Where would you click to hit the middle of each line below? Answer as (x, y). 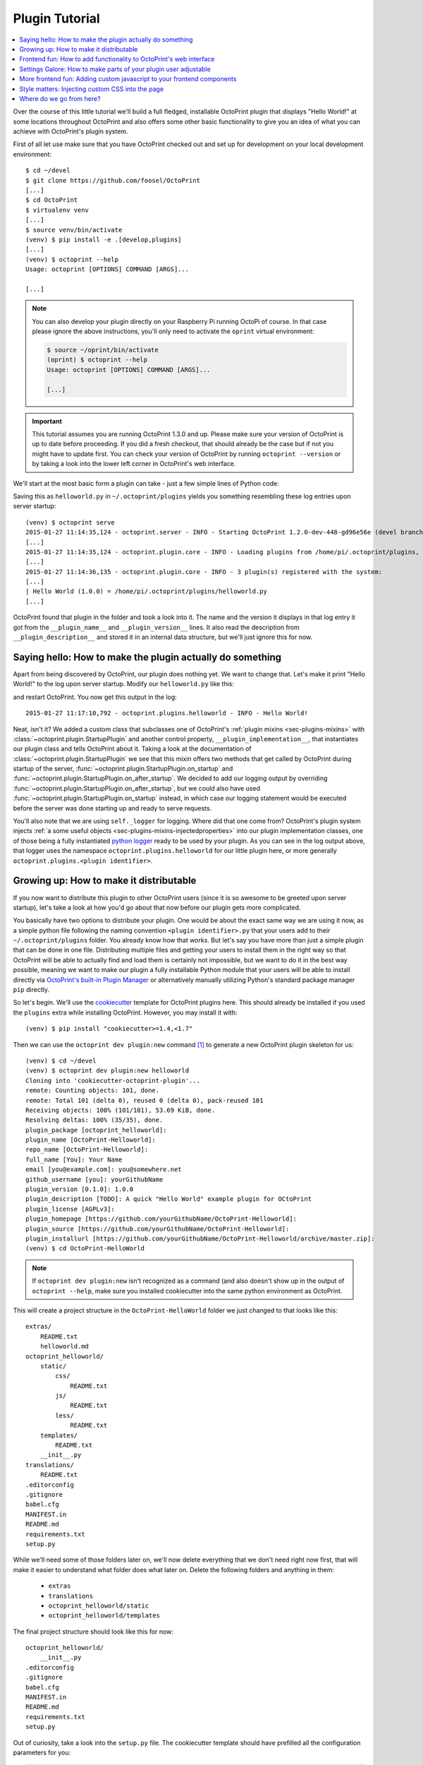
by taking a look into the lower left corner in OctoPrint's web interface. (134, 464)
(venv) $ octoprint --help (72, 259)
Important (47, 421)
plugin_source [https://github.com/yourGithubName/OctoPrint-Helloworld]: (158, 1229)
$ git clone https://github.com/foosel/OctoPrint (113, 180)
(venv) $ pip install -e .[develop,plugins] (104, 239)
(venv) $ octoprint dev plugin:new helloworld (108, 1071)
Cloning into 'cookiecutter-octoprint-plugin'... (113, 1081)
